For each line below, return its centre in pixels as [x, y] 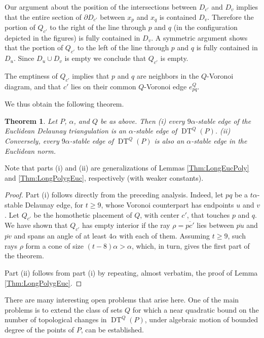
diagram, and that [33, 86]
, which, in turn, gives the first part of [191, 245]
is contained [178, 16]
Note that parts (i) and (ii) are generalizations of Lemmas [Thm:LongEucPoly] [127, 168]
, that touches [208, 214]
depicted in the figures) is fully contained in [72, 37]
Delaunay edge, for [54, 205]
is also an [169, 141]
